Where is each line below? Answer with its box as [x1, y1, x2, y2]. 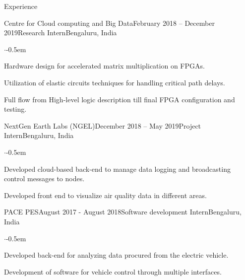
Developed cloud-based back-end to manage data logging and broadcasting [4, 163, 231, 174]
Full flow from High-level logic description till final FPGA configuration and [4, 94, 235, 104]
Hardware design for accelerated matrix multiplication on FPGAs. [4, 61, 205, 71]
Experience [4, 1, 38, 11]
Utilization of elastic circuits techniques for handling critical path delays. [4, 77, 225, 87]
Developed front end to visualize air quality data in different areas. [4, 190, 207, 200]
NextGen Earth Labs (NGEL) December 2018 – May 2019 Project [4, 120, 201, 131]
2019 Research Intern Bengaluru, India [4, 27, 117, 38]
